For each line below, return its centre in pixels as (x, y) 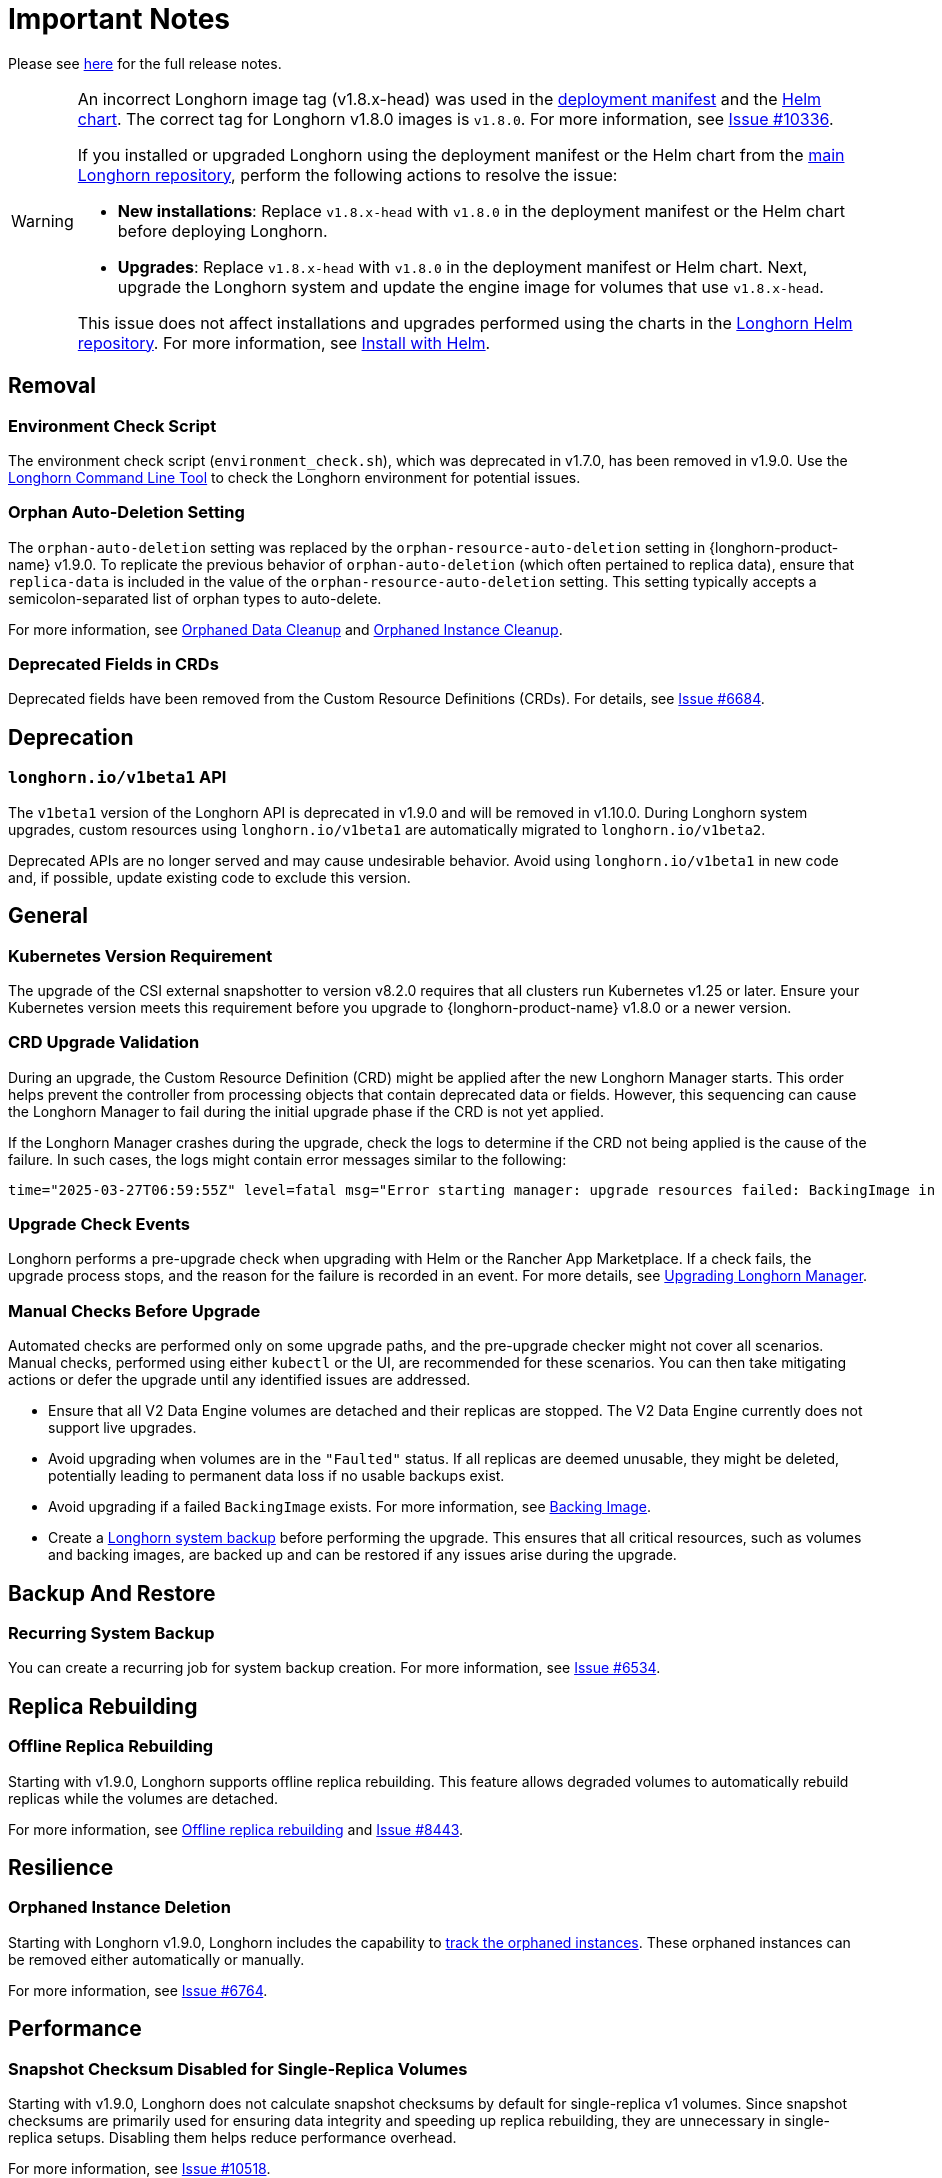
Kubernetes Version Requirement (140, 955)
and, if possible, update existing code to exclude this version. (209, 877)
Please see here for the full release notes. (145, 63)
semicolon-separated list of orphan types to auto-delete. (195, 598)
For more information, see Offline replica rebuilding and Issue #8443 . (236, 1829)
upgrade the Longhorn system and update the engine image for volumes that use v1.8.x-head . (470, 286)
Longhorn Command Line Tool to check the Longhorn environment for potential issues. (294, 477)
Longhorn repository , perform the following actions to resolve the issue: (347, 174)
